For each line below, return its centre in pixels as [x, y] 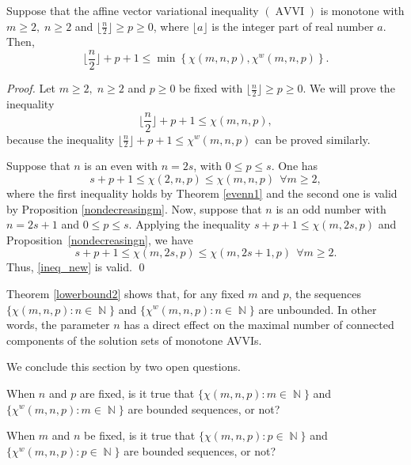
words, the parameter [58, 325]
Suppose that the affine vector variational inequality [133, 10]
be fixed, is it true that [140, 435]
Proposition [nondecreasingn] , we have [100, 239]
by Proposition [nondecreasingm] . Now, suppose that [134, 208]
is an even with [121, 166]
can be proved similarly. [313, 139]
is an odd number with [331, 208]
